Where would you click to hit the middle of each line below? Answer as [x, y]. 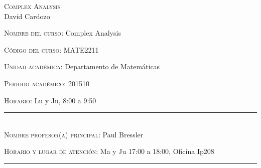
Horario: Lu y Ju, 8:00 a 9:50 [50, 100]
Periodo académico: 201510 [47, 83]
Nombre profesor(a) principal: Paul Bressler [74, 134]
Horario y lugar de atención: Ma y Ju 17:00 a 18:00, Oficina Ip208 [109, 151]
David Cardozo [27, 16]
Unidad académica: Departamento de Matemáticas [82, 66]
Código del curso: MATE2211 [51, 49]
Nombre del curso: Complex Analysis [62, 33]
